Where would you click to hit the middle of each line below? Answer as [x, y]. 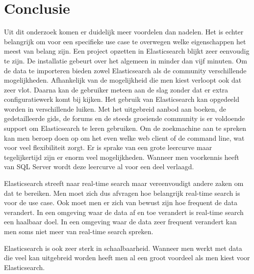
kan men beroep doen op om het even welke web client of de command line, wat [124, 137]
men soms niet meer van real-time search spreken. [79, 231]
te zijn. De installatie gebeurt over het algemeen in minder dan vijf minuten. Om [126, 60]
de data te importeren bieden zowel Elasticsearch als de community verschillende [125, 70]
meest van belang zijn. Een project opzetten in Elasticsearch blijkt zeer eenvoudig [127, 51]
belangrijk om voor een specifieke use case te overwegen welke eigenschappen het [125, 41]
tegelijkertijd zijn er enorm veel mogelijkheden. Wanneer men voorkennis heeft [122, 157]
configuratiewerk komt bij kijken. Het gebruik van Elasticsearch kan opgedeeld [122, 99]
